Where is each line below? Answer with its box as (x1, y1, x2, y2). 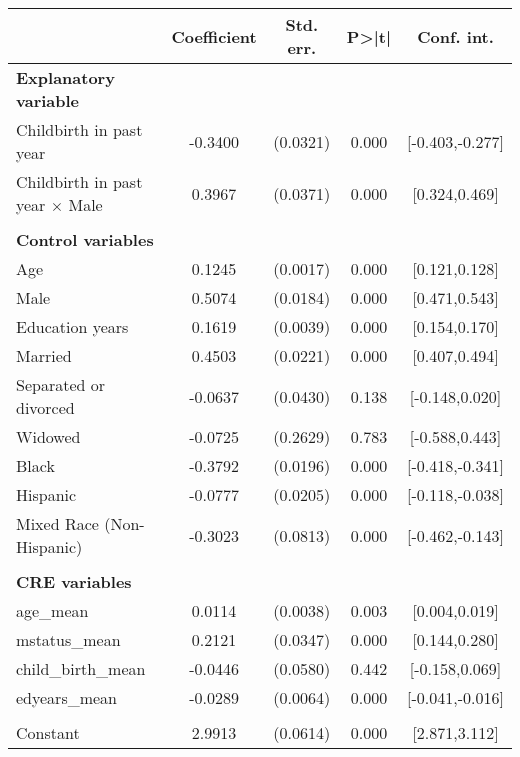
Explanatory (16, 66, 115, 89)
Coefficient (171, 24, 257, 48)
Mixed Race (16, 512, 99, 535)
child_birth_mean (16, 657, 146, 680)
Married (16, 344, 72, 367)
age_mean (16, 599, 89, 622)
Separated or (16, 373, 105, 396)
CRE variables (16, 570, 132, 593)
